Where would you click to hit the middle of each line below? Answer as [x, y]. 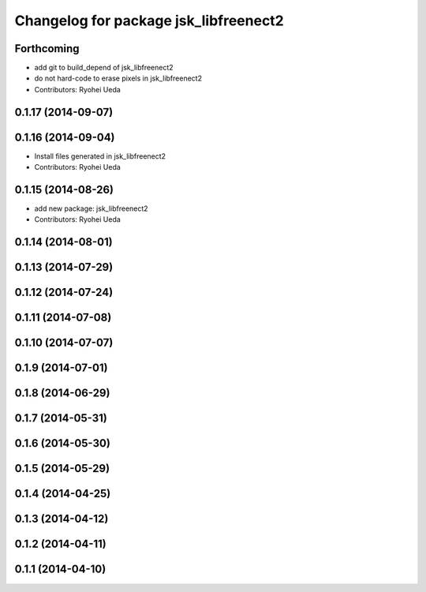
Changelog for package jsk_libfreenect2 [149, 21]
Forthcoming [47, 49]
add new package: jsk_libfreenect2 [92, 208]
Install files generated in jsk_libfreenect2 [100, 156]
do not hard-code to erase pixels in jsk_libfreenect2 [118, 78]
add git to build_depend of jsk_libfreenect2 [104, 68]
